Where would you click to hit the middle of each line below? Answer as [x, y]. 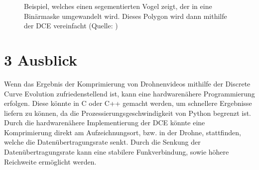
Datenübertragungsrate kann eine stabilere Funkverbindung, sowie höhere [117, 152]
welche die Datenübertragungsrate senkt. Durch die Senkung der [102, 142]
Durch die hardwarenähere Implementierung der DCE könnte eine [105, 123]
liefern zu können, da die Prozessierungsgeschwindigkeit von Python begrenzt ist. [128, 113]
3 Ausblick [41, 59]
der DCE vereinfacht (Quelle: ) [71, 26]
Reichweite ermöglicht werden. [50, 161]
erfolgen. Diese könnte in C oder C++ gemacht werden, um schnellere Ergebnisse [128, 103]
